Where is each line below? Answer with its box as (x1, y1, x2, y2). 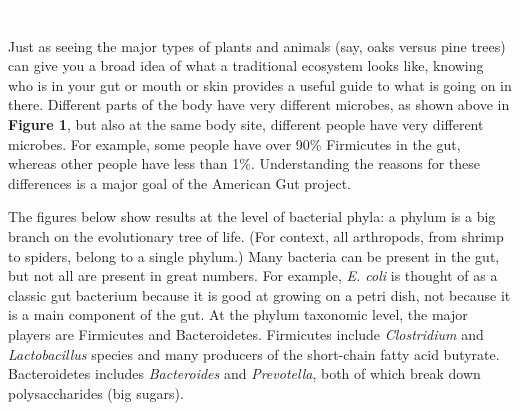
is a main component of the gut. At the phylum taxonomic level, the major (8, 304, 468, 325)
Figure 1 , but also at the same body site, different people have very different (8, 113, 484, 134)
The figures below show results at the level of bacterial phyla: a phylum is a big (8, 206, 496, 227)
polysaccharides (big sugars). (8, 382, 184, 403)
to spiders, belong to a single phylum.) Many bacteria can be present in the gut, (8, 245, 500, 266)
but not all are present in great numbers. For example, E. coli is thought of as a (8, 265, 498, 286)
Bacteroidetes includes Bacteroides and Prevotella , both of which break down (8, 363, 481, 384)
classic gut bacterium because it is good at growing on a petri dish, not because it (8, 284, 511, 305)
